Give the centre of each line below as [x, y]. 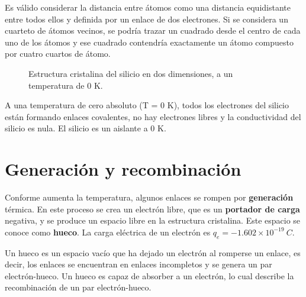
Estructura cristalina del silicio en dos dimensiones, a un [131, 73]
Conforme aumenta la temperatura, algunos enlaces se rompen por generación [149, 197]
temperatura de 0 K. [66, 85]
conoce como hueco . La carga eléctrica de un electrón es [108, 232]
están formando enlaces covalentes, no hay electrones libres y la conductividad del [153, 116]
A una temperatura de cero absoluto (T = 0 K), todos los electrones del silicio [147, 105]
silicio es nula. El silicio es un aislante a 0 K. [86, 128]
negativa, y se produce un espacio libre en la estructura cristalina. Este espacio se [153, 220]
